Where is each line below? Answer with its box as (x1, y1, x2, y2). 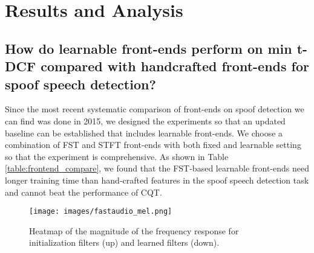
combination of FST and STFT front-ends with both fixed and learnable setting (5, 138, 301, 151)
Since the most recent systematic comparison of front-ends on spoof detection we (5, 103, 304, 115)
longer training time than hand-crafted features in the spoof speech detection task (5, 173, 309, 186)
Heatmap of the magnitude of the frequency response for (29, 224, 239, 237)
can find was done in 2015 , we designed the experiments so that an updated (5, 114, 286, 127)
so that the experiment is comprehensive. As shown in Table (5, 150, 229, 162)
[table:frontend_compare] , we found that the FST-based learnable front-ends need (5, 162, 309, 175)
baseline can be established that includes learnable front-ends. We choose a (5, 126, 283, 139)
